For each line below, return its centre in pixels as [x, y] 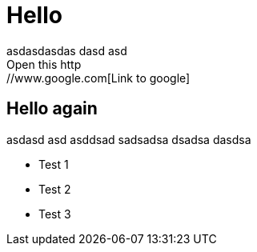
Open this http [44, 64]
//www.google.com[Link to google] [98, 78]
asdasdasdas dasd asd [67, 50]
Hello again [52, 109]
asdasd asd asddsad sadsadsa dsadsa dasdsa [129, 139]
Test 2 [55, 189]
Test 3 [55, 214]
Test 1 [54, 164]
